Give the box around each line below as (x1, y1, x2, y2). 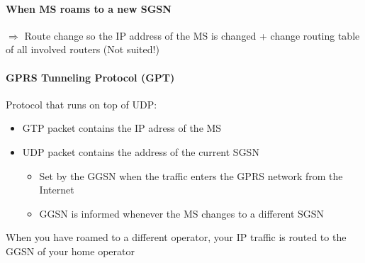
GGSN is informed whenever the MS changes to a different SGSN (39, 206, 325, 220)
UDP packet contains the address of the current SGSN (22, 144, 259, 159)
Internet (39, 182, 74, 197)
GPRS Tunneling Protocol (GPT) (6, 69, 175, 84)
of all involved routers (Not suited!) (6, 42, 159, 57)
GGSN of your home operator (6, 243, 135, 258)
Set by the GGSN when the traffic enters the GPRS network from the (39, 168, 343, 183)
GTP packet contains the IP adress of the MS (22, 121, 222, 135)
